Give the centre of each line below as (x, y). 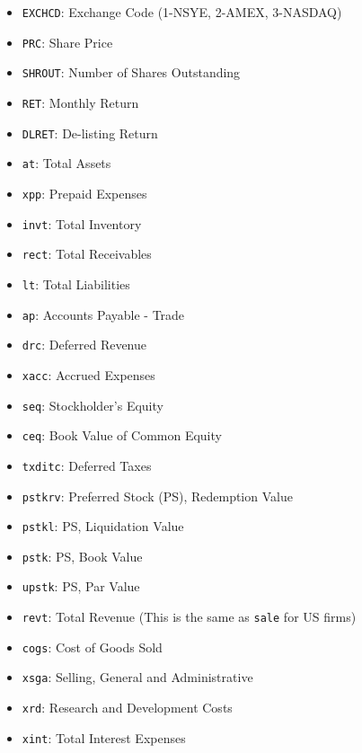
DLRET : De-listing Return (90, 133)
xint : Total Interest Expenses (104, 737)
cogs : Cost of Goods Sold (92, 647)
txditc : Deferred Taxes (87, 465)
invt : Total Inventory (82, 223)
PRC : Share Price (67, 42)
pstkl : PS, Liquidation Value (103, 526)
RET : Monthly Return (80, 102)
